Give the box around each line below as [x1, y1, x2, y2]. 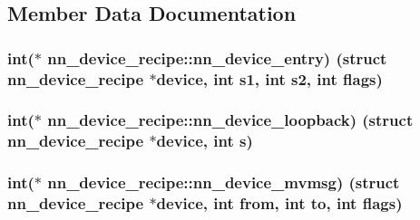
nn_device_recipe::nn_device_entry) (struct [47, 46, 387, 69]
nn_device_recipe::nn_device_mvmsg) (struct [47, 171, 400, 194]
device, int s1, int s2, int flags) [156, 67, 383, 90]
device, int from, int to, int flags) [156, 192, 403, 215]
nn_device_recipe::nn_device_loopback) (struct [47, 109, 414, 131]
